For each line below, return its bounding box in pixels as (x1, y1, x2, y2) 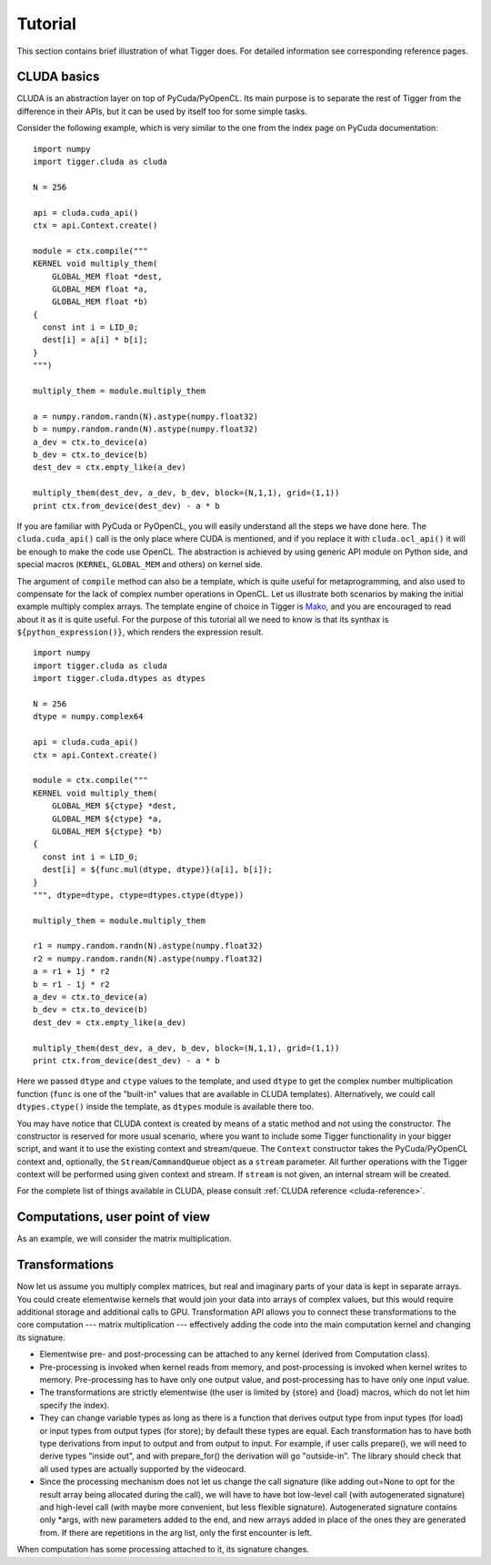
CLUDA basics (16, 69, 100, 85)
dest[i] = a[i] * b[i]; (42, 335, 149, 345)
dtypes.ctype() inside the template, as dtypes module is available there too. (16, 1102, 315, 1113)
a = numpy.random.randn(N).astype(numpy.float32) (33, 411, 259, 422)
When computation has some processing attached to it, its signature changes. (16, 1544, 309, 1555)
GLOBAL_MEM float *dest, (51, 271, 163, 281)
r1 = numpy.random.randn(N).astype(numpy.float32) (33, 940, 264, 951)
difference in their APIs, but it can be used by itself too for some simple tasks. (16, 106, 308, 117)
